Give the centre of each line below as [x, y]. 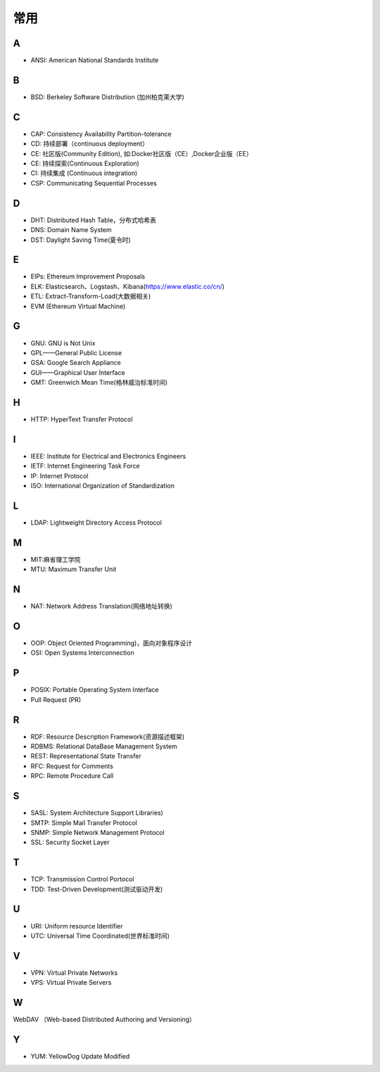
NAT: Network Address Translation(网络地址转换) [101, 606]
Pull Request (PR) [56, 699]
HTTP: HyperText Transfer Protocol [82, 419]
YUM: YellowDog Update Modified [80, 1056]
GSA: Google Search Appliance [76, 363]
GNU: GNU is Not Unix [63, 343]
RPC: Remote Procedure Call [72, 776]
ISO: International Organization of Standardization [103, 486]
